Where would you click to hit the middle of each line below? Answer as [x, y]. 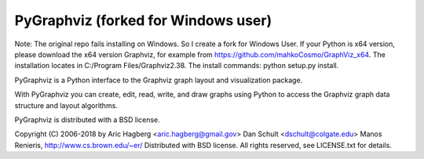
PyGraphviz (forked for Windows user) [143, 20]
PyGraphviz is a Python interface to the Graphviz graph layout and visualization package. [159, 80]
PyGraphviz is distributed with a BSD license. [87, 119]
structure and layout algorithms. [66, 105]
